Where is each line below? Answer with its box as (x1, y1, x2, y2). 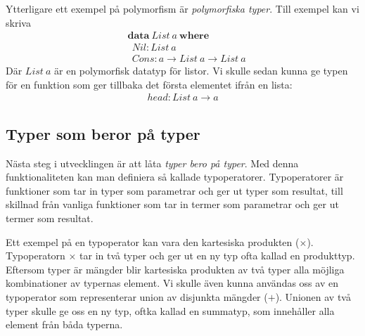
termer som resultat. (6, 211, 94, 226)
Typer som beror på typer (6, 122, 200, 144)
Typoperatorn (6, 248, 65, 263)
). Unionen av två (275, 290, 351, 304)
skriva (6, 15, 31, 30)
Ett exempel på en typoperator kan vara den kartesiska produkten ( (6, 234, 300, 249)
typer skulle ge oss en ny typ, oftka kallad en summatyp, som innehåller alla (6, 303, 335, 318)
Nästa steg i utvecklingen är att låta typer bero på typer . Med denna (6, 155, 299, 170)
